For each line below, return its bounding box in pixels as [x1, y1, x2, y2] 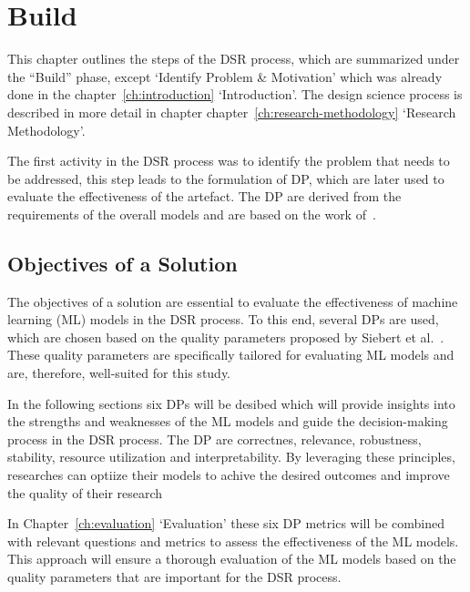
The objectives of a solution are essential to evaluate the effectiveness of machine [7, 291, 458, 311]
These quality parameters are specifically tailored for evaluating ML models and [7, 345, 455, 364]
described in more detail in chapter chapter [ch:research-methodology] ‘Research [7, 102, 456, 121]
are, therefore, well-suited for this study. [7, 363, 231, 383]
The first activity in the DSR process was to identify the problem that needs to [7, 151, 450, 170]
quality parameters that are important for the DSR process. [7, 566, 342, 586]
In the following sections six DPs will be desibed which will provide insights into [7, 393, 455, 413]
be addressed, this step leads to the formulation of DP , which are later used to [7, 168, 444, 188]
